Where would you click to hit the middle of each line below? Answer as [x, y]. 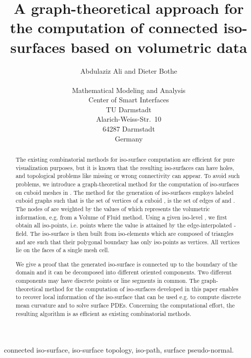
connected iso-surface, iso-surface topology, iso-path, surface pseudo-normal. [119, 350]
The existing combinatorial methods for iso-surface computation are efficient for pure [125, 159]
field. [22, 233]
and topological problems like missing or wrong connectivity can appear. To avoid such [128, 176]
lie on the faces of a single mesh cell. [62, 250]
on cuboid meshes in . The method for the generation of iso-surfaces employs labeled [125, 192]
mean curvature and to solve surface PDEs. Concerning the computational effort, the [125, 305]
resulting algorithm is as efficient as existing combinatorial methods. [103, 313]
